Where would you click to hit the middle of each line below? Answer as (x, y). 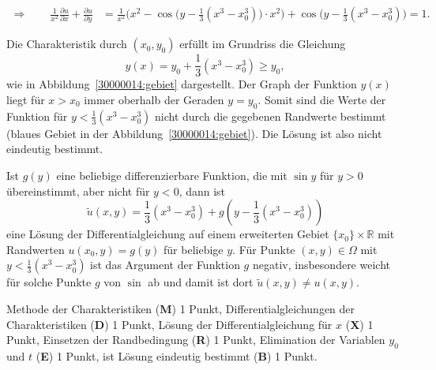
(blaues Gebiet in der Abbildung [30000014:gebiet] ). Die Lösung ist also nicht (194, 133)
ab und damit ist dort (201, 282)
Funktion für (37, 116)
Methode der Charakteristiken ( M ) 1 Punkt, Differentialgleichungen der (181, 308)
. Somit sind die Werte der (322, 99)
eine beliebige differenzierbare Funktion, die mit (172, 175)
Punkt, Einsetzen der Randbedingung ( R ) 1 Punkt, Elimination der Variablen (196, 340)
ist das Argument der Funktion (165, 265)
